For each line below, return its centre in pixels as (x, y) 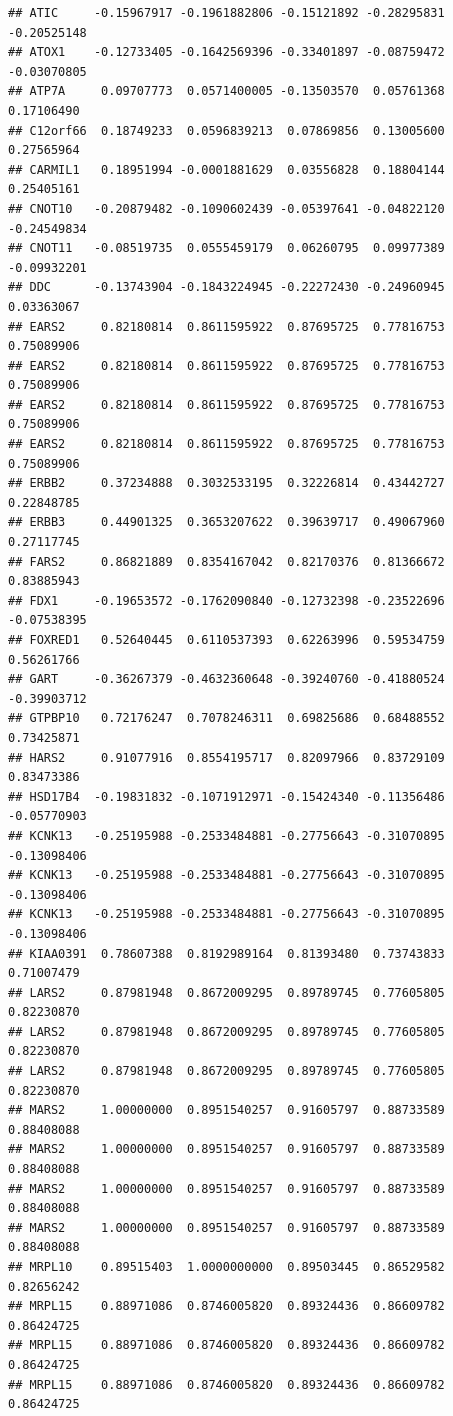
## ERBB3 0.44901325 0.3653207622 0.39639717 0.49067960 (226, 522)
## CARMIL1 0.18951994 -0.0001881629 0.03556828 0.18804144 (226, 169)
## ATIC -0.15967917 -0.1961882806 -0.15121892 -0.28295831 (226, 13)
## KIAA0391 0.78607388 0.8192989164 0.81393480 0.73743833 (226, 953)
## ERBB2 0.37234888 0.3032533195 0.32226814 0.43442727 (226, 483)
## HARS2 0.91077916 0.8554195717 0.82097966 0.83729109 (226, 757)
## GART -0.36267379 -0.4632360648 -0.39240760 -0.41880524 (226, 679)
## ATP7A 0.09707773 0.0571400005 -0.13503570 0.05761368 (226, 91)
